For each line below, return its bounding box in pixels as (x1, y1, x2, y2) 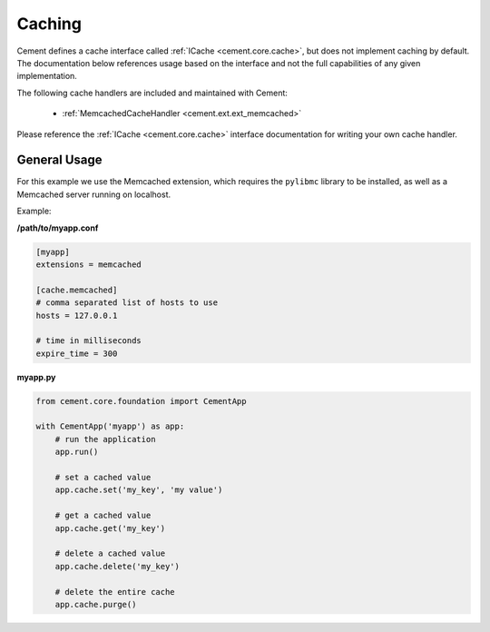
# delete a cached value (54, 548, 166, 558)
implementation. (16, 71, 77, 82)
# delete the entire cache (54, 587, 176, 597)
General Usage (16, 153, 103, 168)
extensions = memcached (35, 259, 142, 270)
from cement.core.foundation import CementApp (35, 396, 247, 406)
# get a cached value (54, 510, 152, 521)
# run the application (54, 434, 156, 444)
